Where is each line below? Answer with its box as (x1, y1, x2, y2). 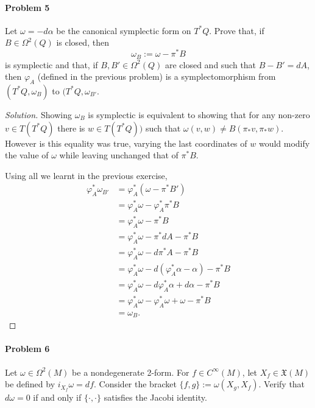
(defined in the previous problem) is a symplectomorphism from (37, 70, 276, 83)
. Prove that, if (209, 24, 264, 37)
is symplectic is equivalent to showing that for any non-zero (88, 108, 310, 121)
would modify (258, 136, 310, 149)
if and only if (33, 391, 82, 404)
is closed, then (56, 36, 109, 49)
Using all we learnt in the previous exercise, (5, 169, 168, 181)
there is (57, 121, 85, 134)
